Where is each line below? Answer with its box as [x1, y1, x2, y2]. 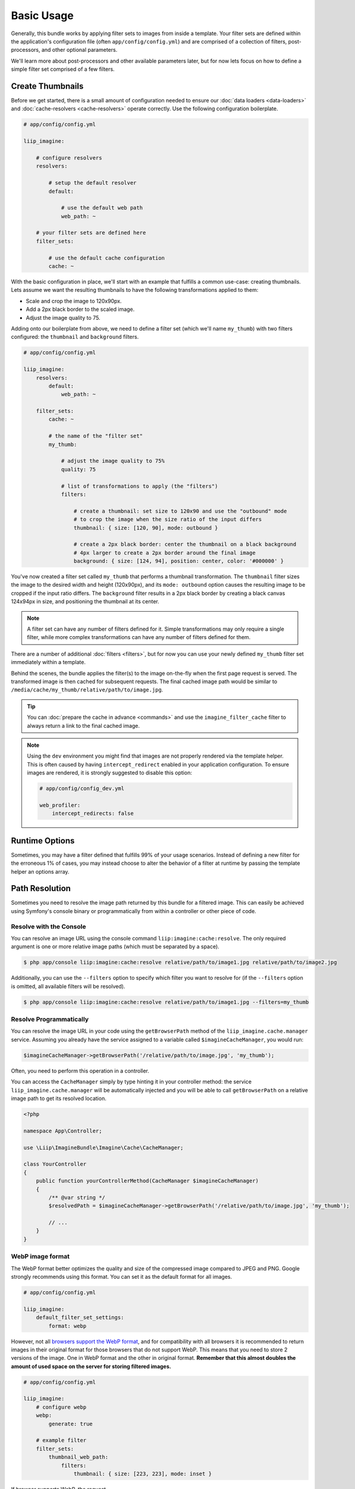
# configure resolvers [36, 154, 102, 161]
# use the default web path [61, 204, 143, 211]
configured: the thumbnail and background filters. [11, 334, 139, 341]
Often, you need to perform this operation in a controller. [11, 1067, 150, 1074]
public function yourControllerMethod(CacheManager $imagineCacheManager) [36, 1178, 259, 1185]
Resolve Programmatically [11, 1015, 89, 1024]
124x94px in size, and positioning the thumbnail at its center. [11, 598, 160, 605]
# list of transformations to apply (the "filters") [61, 482, 218, 490]
